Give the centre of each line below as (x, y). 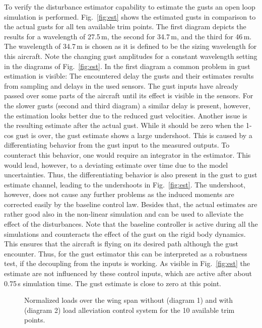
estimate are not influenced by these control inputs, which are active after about (128, 273)
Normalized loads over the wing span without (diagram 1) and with (129, 300)
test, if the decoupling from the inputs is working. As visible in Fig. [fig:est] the (127, 263)
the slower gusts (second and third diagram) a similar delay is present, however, (127, 105)
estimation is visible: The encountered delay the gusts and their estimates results (129, 76)
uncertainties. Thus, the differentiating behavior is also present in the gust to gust (131, 175)
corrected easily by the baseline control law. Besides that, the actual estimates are (131, 204)
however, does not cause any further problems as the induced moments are (119, 194)
